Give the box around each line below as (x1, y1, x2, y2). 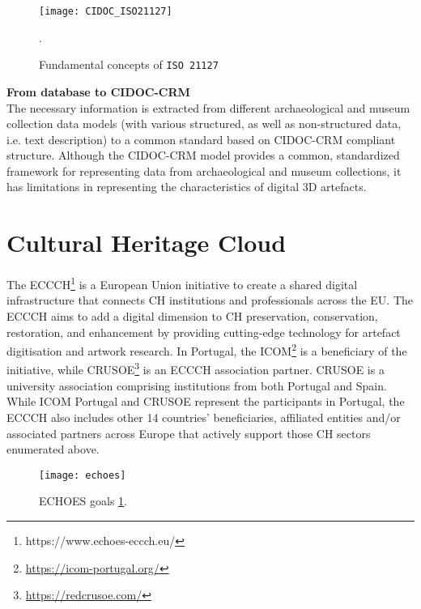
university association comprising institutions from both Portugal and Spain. (6, 377, 387, 394)
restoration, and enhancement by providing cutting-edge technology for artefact (6, 323, 401, 340)
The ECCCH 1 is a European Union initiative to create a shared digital (6, 274, 358, 292)
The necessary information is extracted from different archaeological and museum (6, 99, 410, 116)
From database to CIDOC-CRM (6, 83, 190, 100)
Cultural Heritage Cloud (6, 226, 287, 259)
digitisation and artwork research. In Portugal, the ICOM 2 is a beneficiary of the (6, 340, 407, 359)
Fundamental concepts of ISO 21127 (39, 56, 219, 73)
